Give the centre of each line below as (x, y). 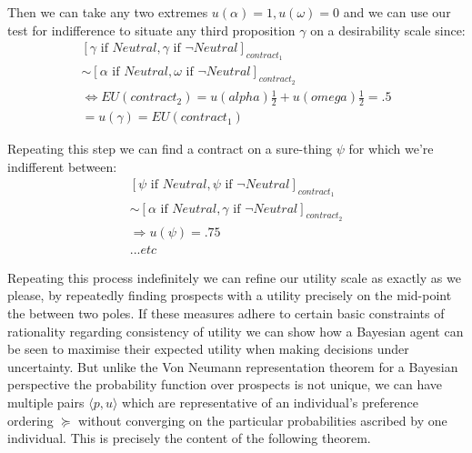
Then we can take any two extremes (108, 12)
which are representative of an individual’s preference (270, 402)
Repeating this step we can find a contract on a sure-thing (170, 149)
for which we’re (391, 149)
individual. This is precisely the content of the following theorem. (189, 438)
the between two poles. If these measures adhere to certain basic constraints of (226, 312)
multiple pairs (46, 402)
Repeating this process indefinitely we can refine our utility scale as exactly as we (234, 277)
